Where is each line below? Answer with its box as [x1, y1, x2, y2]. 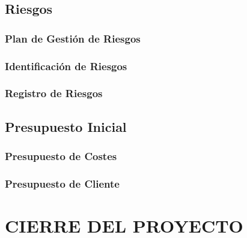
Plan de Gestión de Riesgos [5, 31, 141, 46]
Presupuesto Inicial [5, 117, 127, 135]
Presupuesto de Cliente [5, 176, 120, 191]
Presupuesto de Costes [5, 149, 117, 164]
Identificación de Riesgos [5, 58, 127, 73]
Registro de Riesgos [5, 86, 103, 101]
